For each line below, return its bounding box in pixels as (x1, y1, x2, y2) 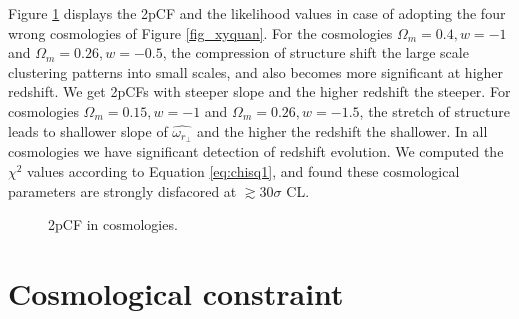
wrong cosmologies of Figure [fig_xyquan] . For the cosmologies (8, 22, 393, 43)
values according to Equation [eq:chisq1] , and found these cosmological (27, 161, 460, 182)
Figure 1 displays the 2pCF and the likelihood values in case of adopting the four (8, 3, 506, 23)
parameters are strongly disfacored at (8, 180, 237, 201)
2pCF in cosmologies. (48, 214, 178, 235)
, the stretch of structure (359, 100, 510, 121)
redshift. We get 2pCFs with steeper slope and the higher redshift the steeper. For (8, 81, 511, 102)
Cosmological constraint (8, 272, 344, 313)
